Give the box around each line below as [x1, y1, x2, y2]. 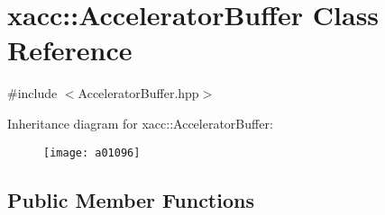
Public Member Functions [7, 185, 254, 213]
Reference [7, 31, 133, 68]
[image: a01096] [43, 146, 141, 159]
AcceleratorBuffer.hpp [78, 84, 199, 103]
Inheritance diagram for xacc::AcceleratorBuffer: [7, 113, 273, 132]
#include [7, 84, 58, 103]
